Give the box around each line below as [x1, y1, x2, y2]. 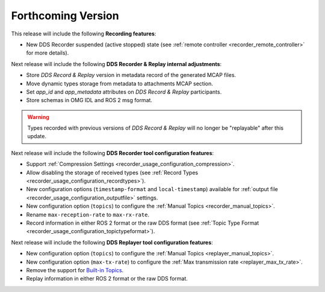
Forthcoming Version [11, 9, 120, 22]
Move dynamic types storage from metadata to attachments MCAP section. [26, 80, 213, 87]
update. [27, 133, 46, 140]
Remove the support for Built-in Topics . [26, 266, 124, 273]
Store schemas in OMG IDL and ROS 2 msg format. [26, 97, 153, 104]
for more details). [26, 49, 69, 56]
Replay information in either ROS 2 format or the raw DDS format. [26, 275, 188, 282]
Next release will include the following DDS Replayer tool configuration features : [11, 239, 213, 246]
